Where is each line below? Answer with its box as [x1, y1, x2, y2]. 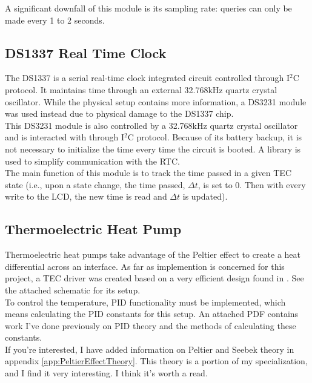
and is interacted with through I [5, 131, 124, 143]
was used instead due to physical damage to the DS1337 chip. [5, 107, 234, 120]
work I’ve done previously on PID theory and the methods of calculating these [5, 319, 296, 332]
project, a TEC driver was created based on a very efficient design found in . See [5, 272, 304, 284]
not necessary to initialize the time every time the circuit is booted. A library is [5, 142, 301, 155]
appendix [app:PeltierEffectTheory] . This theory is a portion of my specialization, [5, 355, 308, 367]
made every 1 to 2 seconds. [5, 13, 105, 26]
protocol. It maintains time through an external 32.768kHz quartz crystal [5, 83, 277, 96]
